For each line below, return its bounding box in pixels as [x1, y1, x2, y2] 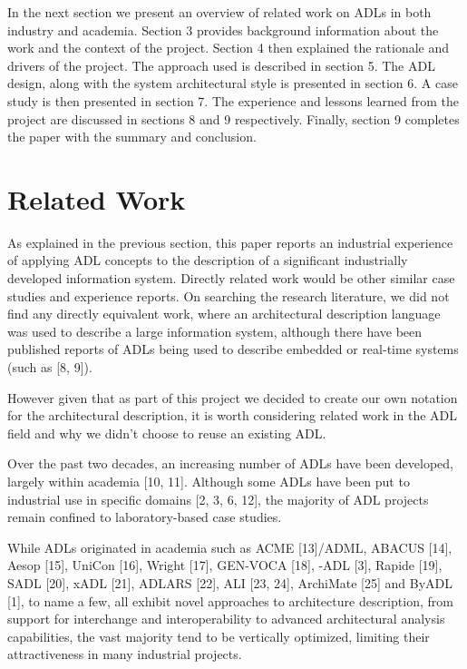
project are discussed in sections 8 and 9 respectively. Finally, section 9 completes [7, 109, 460, 128]
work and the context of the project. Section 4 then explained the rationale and [7, 38, 450, 57]
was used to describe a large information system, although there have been [7, 321, 423, 340]
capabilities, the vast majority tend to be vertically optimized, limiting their [7, 626, 430, 645]
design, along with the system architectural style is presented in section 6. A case [7, 74, 458, 93]
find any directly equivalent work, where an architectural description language [7, 304, 441, 323]
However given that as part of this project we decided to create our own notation [7, 388, 458, 407]
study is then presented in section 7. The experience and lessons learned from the [7, 91, 460, 110]
